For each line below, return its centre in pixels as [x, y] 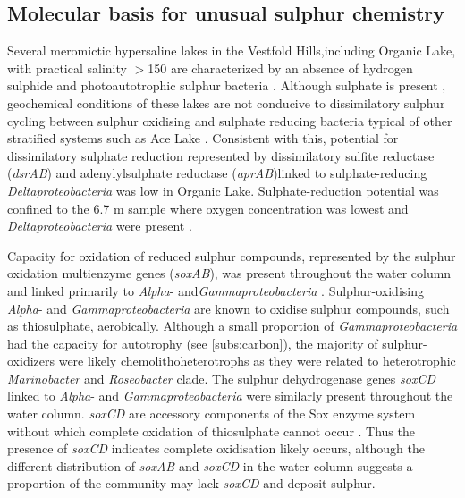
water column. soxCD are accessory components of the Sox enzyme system [211, 414]
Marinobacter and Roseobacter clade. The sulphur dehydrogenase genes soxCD [221, 378]
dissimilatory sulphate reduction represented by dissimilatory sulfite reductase [221, 155]
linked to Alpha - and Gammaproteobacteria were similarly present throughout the [230, 396]
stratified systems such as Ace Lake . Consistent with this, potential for [203, 138]
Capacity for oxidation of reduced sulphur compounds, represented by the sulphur [232, 255]
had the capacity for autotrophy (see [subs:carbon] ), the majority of [193, 343]
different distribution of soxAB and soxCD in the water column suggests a [210, 465]
